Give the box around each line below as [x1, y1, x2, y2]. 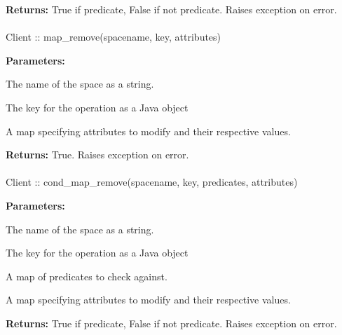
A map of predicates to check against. [6, 268, 167, 283]
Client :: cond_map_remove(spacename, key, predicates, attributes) [6, 175, 298, 189]
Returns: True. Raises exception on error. [6, 147, 189, 162]
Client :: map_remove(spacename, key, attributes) [6, 29, 221, 44]
